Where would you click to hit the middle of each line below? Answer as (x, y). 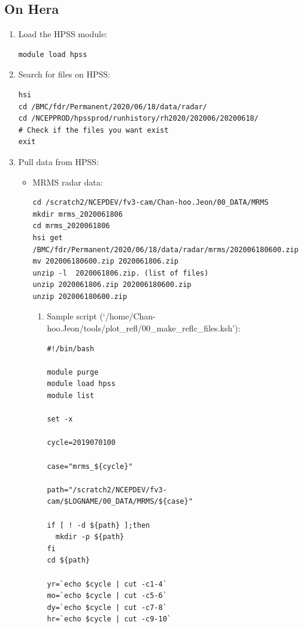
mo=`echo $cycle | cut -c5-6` (107, 596)
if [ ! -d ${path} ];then (99, 525)
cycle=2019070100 (81, 443)
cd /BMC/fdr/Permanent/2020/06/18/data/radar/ (113, 107)
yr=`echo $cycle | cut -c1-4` (107, 584)
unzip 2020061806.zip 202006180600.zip (112, 285)
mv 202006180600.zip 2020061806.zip (105, 261)
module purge (73, 372)
